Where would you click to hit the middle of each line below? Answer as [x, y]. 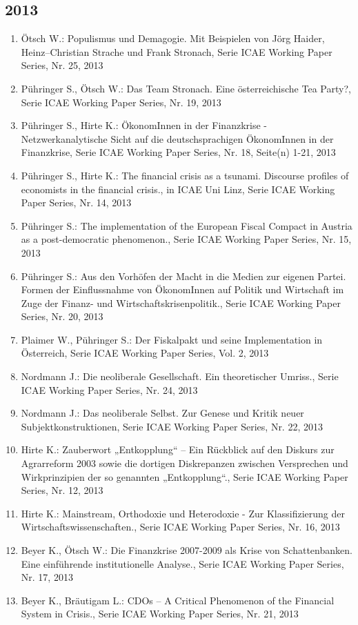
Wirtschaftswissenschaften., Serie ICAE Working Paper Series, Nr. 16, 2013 [180, 527]
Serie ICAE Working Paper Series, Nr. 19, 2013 [121, 102]
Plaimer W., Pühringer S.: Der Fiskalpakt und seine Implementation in [172, 339]
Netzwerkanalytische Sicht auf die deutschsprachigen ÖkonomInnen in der [177, 138]
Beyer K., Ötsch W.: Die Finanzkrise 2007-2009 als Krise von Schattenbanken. [187, 550]
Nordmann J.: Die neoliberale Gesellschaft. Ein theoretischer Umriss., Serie [180, 376]
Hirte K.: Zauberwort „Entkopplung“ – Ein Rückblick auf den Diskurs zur [178, 449]
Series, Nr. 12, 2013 [62, 490]
